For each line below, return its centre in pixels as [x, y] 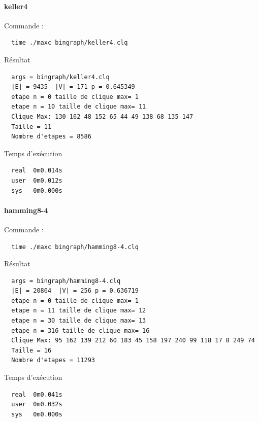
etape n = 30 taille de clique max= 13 [79, 321]
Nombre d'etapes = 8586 [51, 137]
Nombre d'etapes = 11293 [53, 360]
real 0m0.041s [37, 394]
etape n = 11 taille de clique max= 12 [79, 311]
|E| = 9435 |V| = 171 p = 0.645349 [73, 87]
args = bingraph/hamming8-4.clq [66, 281]
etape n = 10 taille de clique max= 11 [79, 107]
